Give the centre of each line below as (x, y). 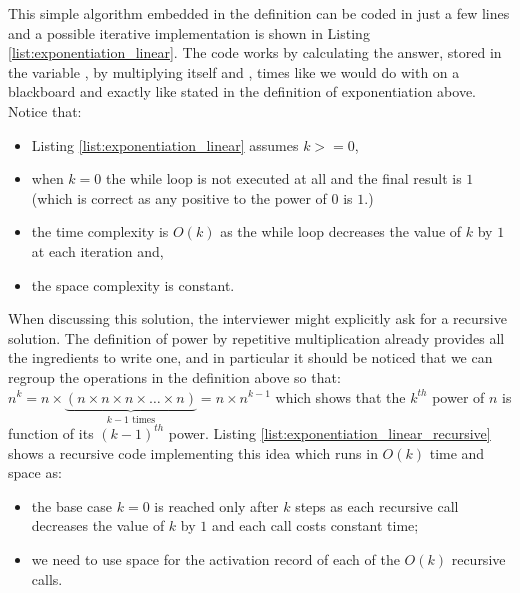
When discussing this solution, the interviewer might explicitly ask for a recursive (257, 318)
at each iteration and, (97, 250)
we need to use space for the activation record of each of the (215, 558)
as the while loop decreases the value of (341, 231)
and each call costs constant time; (315, 525)
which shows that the (340, 396)
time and (457, 452)
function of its (51, 432)
